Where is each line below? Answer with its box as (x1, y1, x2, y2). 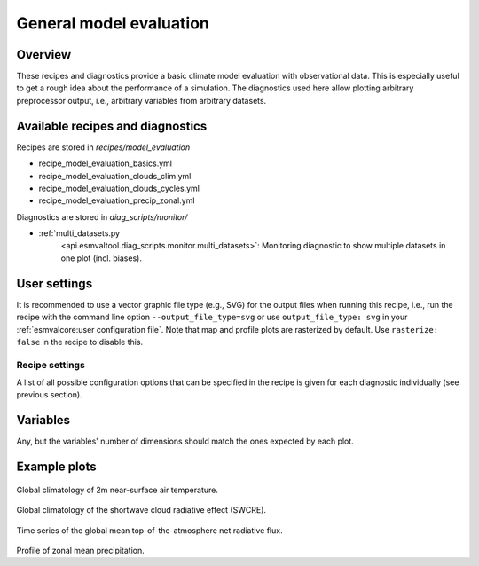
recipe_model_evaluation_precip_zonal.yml (38, 195, 195, 206)
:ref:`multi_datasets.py (38, 228, 120, 239)
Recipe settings (16, 358, 86, 371)
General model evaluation (16, 13, 210, 33)
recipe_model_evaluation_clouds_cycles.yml (38, 183, 200, 193)
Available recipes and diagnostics (16, 118, 208, 133)
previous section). (16, 389, 83, 400)
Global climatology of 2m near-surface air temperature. (16, 484, 219, 495)
